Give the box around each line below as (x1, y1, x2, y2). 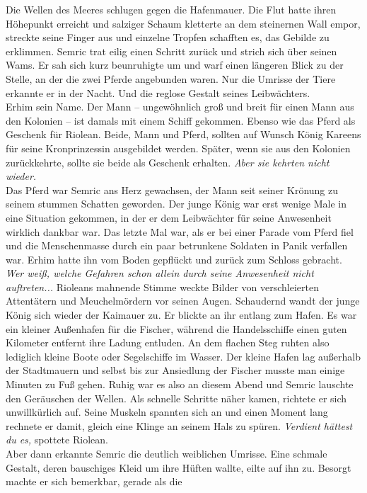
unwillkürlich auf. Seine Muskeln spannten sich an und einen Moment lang (6, 404, 328, 419)
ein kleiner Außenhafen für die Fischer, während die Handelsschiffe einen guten (6, 321, 347, 336)
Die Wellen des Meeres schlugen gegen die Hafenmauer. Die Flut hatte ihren (6, 2, 337, 16)
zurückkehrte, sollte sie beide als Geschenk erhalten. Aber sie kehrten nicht (6, 154, 330, 169)
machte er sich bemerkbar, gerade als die (6, 474, 182, 489)
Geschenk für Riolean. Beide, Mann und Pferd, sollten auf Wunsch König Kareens (6, 127, 361, 142)
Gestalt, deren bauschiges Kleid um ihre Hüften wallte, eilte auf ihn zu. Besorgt (6, 460, 351, 475)
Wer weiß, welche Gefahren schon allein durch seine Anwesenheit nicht (6, 266, 314, 280)
